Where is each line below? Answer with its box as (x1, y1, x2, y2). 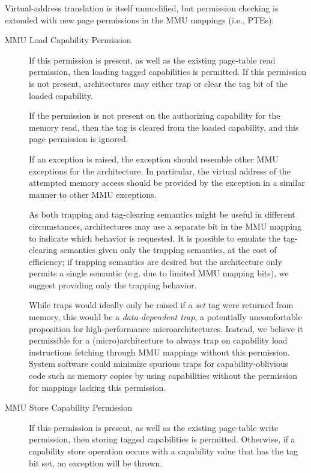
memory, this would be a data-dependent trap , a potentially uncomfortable (29, 311, 302, 323)
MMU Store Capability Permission (5, 401, 133, 414)
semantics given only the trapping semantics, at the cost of (60, 243, 277, 256)
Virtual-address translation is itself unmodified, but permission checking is (5, 2, 279, 14)
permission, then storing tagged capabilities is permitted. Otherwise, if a (29, 433, 295, 445)
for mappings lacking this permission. (29, 381, 166, 393)
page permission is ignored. (29, 132, 128, 145)
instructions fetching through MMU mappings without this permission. (29, 345, 290, 358)
